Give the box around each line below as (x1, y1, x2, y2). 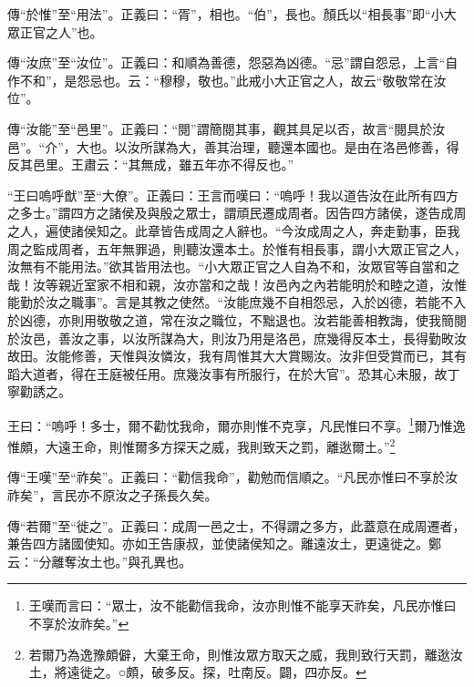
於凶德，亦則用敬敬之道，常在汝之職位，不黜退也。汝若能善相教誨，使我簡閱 (7, 310, 467, 329)
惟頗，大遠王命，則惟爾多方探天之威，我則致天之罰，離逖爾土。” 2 (7, 435, 396, 456)
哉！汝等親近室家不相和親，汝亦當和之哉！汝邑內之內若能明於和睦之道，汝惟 (7, 274, 467, 293)
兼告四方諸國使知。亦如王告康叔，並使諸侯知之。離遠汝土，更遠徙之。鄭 (7, 534, 441, 553)
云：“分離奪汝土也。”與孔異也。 (7, 551, 192, 570)
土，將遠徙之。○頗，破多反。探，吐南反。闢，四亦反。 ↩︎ (28, 662, 366, 682)
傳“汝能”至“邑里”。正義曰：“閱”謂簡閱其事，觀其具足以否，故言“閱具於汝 (7, 118, 446, 138)
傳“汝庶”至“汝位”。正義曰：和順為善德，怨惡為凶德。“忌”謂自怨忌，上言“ (7, 53, 446, 72)
